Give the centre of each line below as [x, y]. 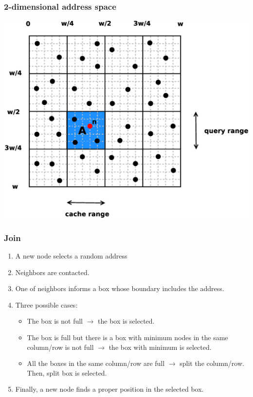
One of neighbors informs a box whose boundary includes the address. [120, 288]
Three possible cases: [46, 304]
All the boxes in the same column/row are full [96, 363]
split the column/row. [212, 363]
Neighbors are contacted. [52, 272]
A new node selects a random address [71, 256]
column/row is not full [60, 347]
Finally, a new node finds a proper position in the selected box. [109, 389]
